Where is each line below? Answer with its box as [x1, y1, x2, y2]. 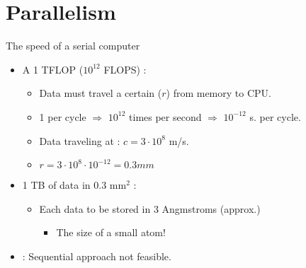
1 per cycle [39, 109, 86, 124]
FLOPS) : [103, 62, 147, 76]
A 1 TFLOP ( [22, 62, 84, 76]
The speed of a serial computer [6, 38, 140, 53]
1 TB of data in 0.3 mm [22, 177, 127, 192]
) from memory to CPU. [166, 86, 271, 100]
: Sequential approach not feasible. [22, 248, 171, 263]
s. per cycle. [249, 109, 301, 124]
